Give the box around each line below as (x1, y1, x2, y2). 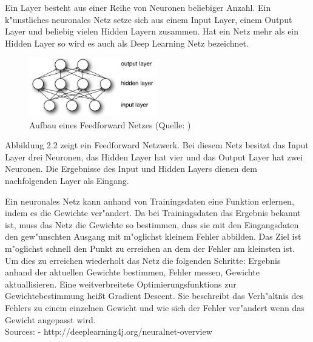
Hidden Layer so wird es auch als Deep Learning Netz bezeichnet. (5, 36, 249, 49)
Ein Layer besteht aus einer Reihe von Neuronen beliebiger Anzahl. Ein (5, 1, 271, 13)
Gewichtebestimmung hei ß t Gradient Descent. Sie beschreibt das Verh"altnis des (5, 289, 303, 302)
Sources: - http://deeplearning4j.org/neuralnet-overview (5, 325, 212, 338)
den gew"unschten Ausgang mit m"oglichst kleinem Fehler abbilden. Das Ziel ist (5, 230, 301, 243)
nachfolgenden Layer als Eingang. (5, 174, 129, 187)
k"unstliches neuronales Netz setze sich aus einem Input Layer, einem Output (5, 13, 292, 25)
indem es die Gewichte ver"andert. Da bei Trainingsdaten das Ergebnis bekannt (5, 206, 301, 219)
